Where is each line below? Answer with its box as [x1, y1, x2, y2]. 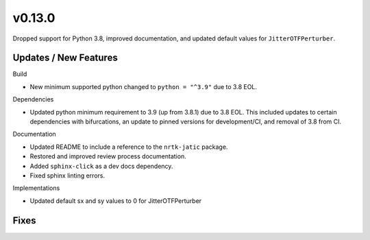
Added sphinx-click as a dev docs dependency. [29, 162, 173, 170]
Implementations [12, 184, 60, 192]
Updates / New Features [12, 52, 118, 64]
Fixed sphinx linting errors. [29, 171, 106, 180]
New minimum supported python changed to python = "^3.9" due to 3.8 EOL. [29, 82, 257, 91]
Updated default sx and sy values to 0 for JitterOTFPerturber [29, 196, 202, 205]
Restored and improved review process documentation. [29, 152, 186, 160]
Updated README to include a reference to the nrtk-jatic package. [29, 143, 228, 151]
